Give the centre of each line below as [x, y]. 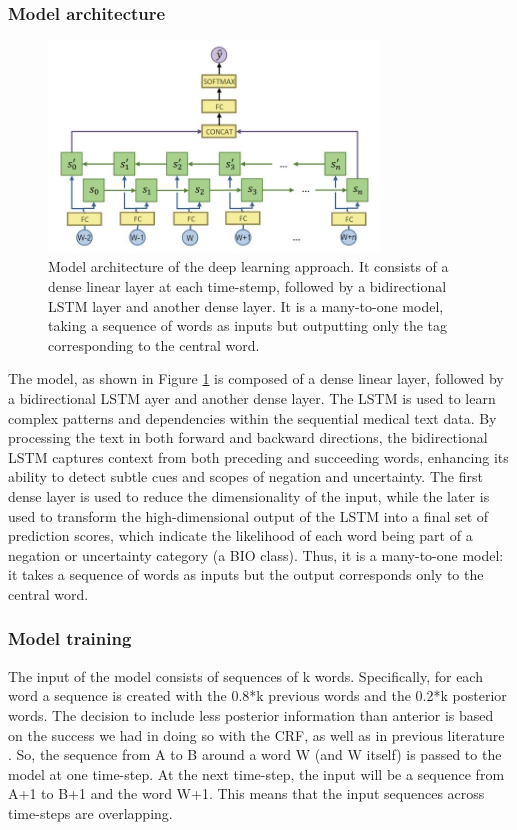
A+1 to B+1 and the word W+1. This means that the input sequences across [246, 793]
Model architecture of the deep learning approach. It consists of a [248, 266]
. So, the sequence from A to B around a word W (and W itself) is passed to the [255, 754]
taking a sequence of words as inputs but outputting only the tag [247, 325]
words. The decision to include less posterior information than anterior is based [251, 714]
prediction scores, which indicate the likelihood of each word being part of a [240, 535]
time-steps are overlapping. [90, 812]
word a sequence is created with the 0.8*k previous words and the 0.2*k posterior [257, 695]
